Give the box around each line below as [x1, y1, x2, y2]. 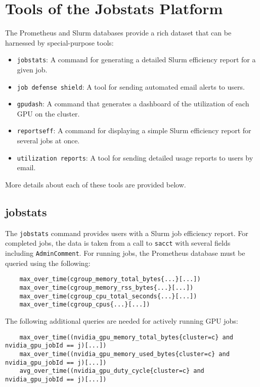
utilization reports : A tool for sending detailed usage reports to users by [17, 152, 253, 163]
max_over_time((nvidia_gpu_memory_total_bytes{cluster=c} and [19, 333, 234, 341]
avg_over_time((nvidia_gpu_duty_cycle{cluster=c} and [19, 367, 204, 375]
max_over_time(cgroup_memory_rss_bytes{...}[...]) [19, 284, 194, 291]
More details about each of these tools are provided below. [5, 179, 186, 189]
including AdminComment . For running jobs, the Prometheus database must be [5, 248, 245, 258]
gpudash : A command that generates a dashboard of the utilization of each [17, 98, 249, 109]
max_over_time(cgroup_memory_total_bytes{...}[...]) [19, 276, 201, 283]
